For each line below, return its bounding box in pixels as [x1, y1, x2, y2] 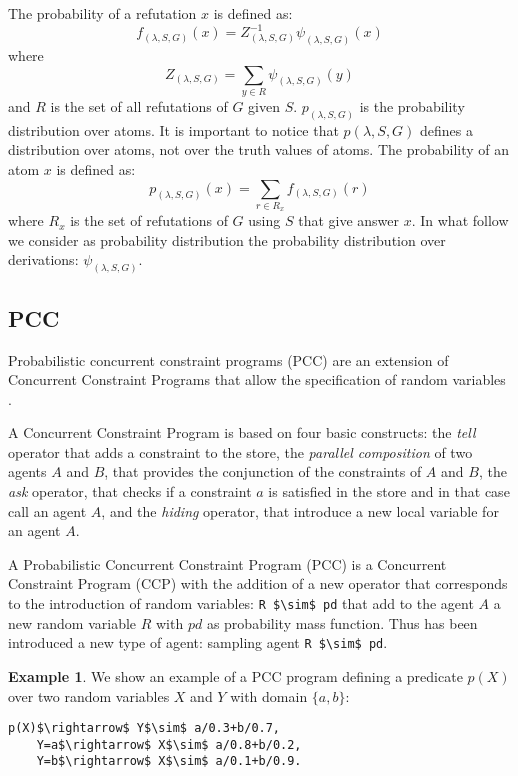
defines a [420, 119, 473, 140]
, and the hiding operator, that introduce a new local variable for [101, 500, 499, 521]
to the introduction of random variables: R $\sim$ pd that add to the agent [8, 593, 474, 614]
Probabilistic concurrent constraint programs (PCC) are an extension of [8, 349, 449, 370]
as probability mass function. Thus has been [206, 612, 478, 633]
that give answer [298, 210, 400, 231]
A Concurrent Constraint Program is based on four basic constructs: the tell [8, 422, 476, 443]
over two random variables [8, 685, 170, 706]
